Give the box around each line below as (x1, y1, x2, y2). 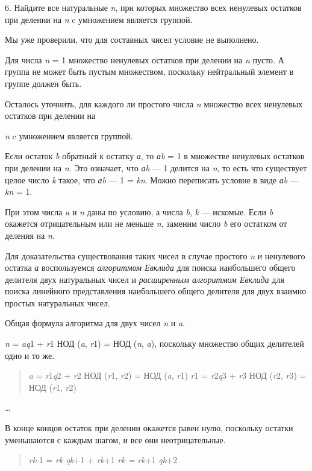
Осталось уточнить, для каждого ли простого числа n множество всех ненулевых (5, 97, 303, 110)
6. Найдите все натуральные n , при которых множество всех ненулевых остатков (5, 1, 302, 13)
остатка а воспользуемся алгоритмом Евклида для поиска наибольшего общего (5, 261, 296, 274)
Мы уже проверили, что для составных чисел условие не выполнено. (5, 33, 259, 46)
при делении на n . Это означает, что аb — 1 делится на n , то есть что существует (5, 161, 307, 174)
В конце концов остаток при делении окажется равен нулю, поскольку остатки (5, 422, 293, 434)
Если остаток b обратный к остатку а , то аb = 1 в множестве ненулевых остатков (5, 150, 305, 162)
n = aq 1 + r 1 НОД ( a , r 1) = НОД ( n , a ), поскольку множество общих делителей (5, 337, 304, 350)
